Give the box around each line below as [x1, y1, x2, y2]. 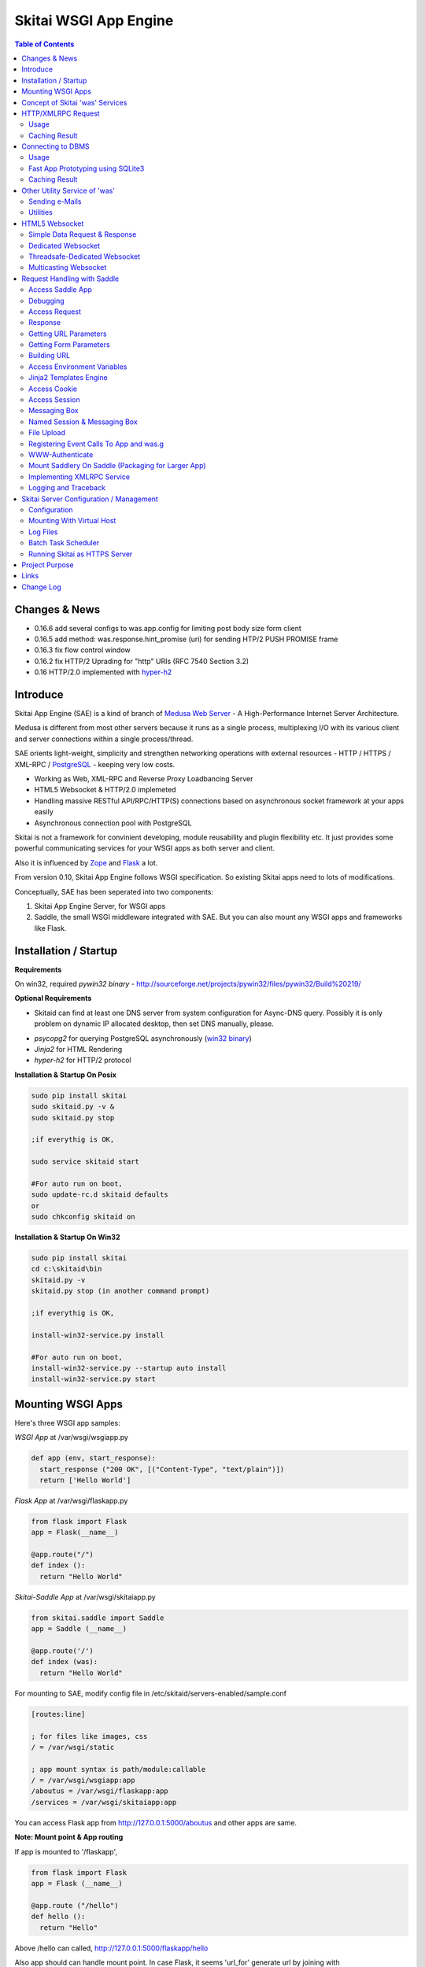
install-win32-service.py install [31, 1330, 164, 1339]
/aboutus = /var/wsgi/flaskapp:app [31, 1787, 168, 1795]
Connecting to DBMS [21, 142, 90, 151]
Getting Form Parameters [28, 340, 110, 349]
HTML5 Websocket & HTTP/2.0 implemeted [34, 785, 176, 795]
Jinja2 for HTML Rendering [34, 1044, 123, 1054]
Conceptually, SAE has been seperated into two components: [14, 887, 214, 896]
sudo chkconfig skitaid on [31, 1212, 135, 1221]
